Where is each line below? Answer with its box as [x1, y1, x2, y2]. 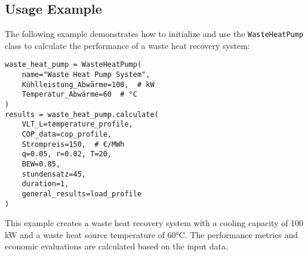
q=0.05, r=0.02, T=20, [21, 150, 112, 159]
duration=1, [21, 180, 69, 189]
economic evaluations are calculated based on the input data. [5, 240, 228, 252]
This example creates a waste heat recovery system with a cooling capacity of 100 [5, 217, 304, 229]
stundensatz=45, [21, 169, 87, 178]
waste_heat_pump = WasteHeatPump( [5, 60, 142, 69]
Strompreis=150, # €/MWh [21, 140, 125, 149]
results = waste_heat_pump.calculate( [5, 110, 159, 119]
